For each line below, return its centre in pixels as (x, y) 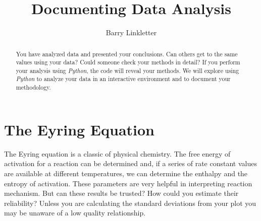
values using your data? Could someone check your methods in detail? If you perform (128, 62)
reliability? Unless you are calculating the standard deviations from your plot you (130, 203)
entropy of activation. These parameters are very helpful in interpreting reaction (128, 183)
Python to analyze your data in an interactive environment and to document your (123, 79)
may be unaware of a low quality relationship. (75, 213)
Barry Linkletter (131, 32)
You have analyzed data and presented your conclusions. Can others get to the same (127, 54)
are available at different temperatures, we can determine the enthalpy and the (126, 173)
